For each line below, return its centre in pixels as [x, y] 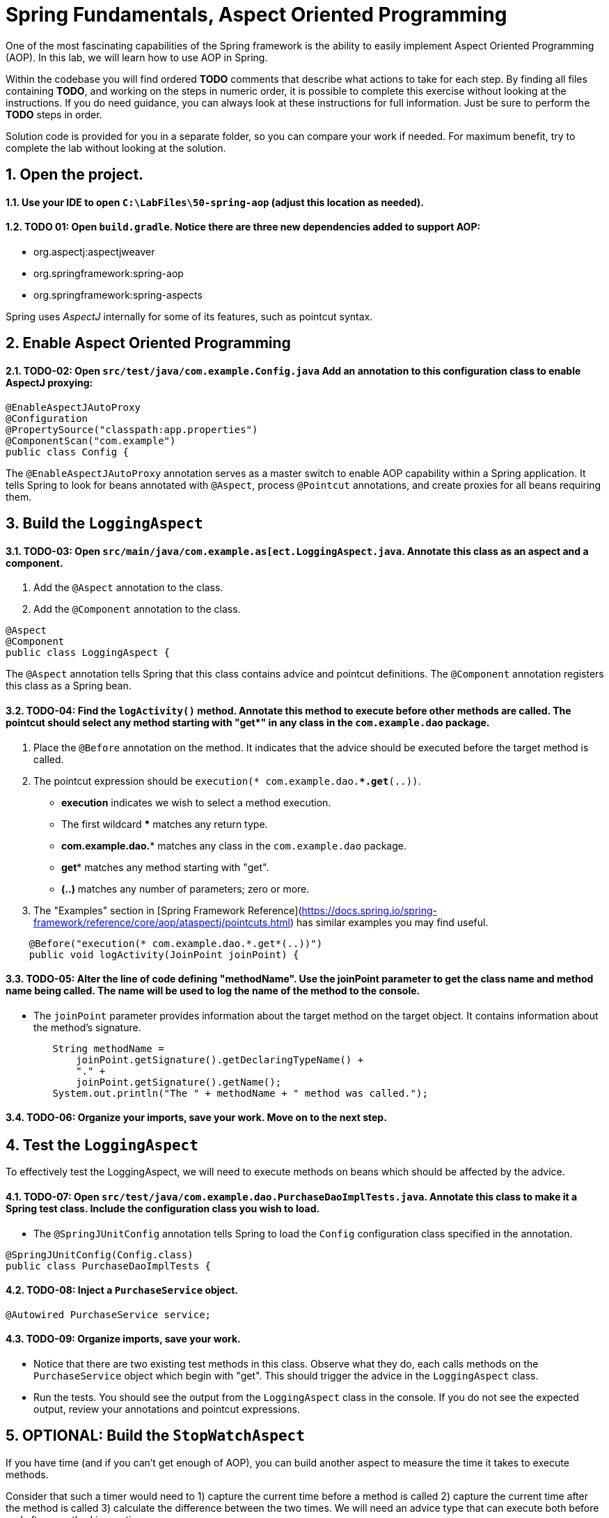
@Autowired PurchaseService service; [109, 1314]
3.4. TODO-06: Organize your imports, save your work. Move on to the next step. [196, 1118]
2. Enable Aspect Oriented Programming [148, 343]
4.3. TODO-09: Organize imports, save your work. [123, 1339]
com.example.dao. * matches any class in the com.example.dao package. [234, 845]
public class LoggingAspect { [88, 653]
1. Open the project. [75, 175]
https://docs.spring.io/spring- [369, 910]
